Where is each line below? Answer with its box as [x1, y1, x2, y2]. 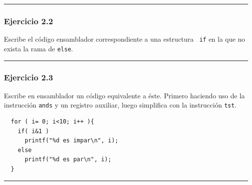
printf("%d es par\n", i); [24, 156, 111, 163]
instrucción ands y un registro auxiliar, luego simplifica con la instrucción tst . [4, 100, 237, 110]
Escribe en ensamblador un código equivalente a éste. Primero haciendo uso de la [4, 90, 245, 100]
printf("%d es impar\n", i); [24, 137, 119, 144]
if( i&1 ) [17, 127, 49, 135]
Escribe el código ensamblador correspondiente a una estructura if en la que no [4, 34, 245, 44]
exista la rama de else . [4, 43, 73, 53]
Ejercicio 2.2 [4, 15, 53, 27]
